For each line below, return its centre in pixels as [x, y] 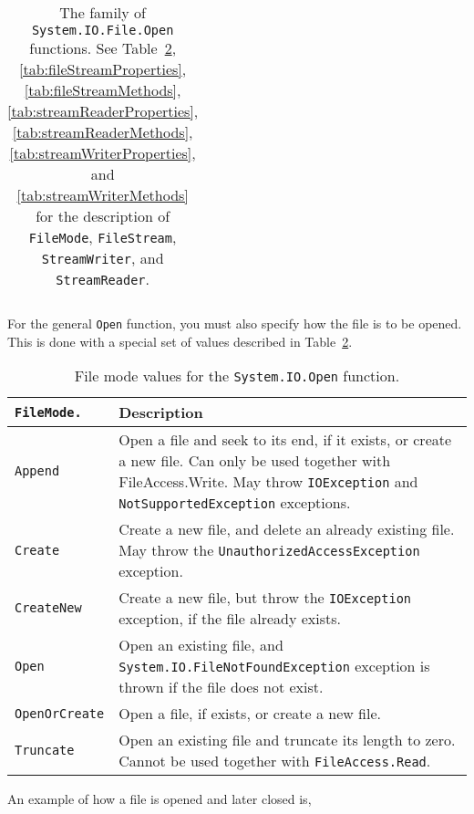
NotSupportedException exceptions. [235, 503]
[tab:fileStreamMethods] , [103, 90]
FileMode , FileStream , [103, 237]
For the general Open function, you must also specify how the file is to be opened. [235, 323]
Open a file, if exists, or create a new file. [250, 714]
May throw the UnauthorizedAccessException [269, 550]
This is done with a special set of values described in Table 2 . [180, 341]
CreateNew [48, 608]
